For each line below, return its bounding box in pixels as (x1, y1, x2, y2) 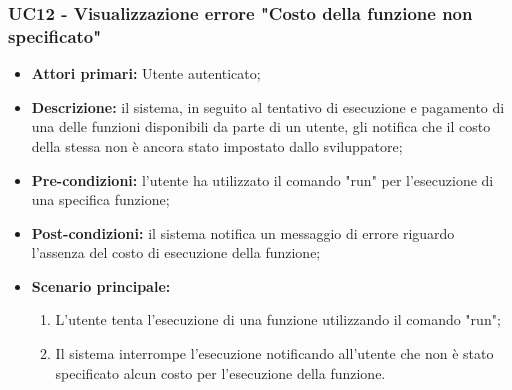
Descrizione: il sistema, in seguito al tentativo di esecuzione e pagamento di (31, 96, 505, 117)
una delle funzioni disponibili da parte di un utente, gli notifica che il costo (31, 116, 491, 137)
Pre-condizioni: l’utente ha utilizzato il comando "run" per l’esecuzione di (31, 169, 494, 190)
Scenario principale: (31, 275, 171, 296)
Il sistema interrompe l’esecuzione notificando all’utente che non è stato (55, 343, 494, 364)
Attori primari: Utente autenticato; (31, 63, 261, 84)
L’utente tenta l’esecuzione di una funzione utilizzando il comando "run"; (55, 309, 501, 330)
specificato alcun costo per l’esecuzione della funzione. (55, 362, 386, 383)
